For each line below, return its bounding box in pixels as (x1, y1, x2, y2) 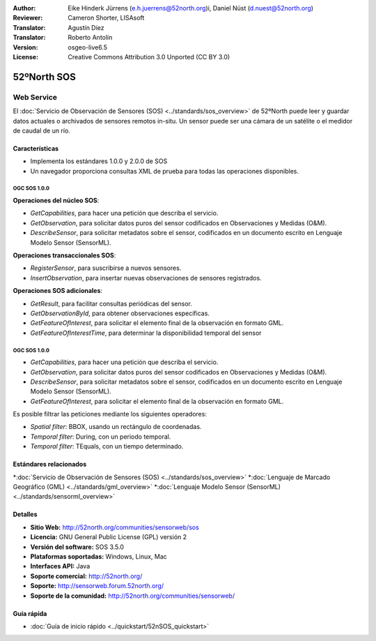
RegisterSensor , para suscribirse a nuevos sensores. (30, 264, 182, 272)
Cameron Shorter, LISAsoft (68, 14, 145, 22)
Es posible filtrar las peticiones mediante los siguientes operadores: (13, 410, 207, 418)
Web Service (13, 92, 58, 102)
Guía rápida (13, 609, 47, 617)
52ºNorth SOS (13, 70, 76, 83)
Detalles (13, 510, 38, 519)
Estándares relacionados (13, 460, 87, 469)
